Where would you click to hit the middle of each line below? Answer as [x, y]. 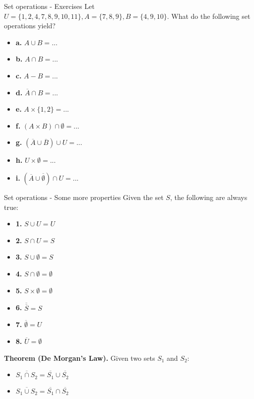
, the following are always [209, 197]
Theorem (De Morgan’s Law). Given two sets [80, 358]
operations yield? [30, 26]
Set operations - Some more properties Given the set [84, 197]
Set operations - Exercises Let [49, 6]
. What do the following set [209, 16]
